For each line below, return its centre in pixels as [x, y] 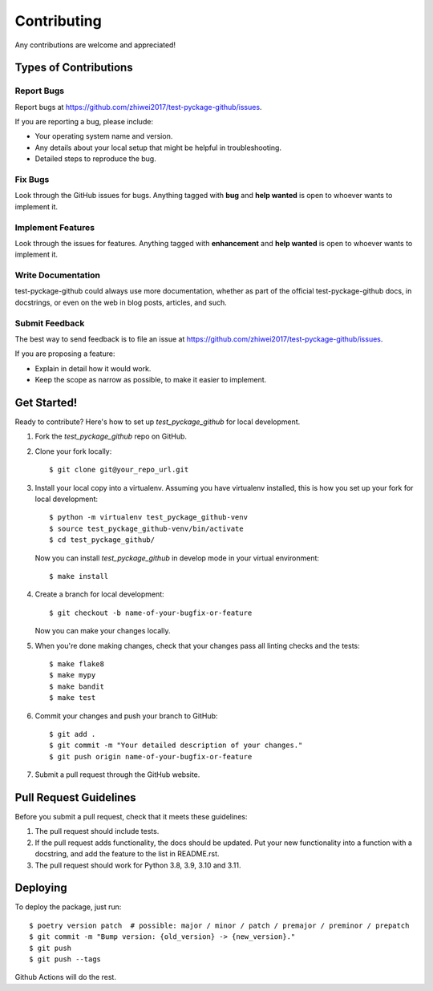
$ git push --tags [65, 959]
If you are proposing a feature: [65, 354]
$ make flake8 [77, 664]
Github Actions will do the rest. [65, 977]
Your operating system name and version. [104, 136]
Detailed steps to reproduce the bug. [95, 159]
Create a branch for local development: [99, 594]
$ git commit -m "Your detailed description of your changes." [176, 745]
